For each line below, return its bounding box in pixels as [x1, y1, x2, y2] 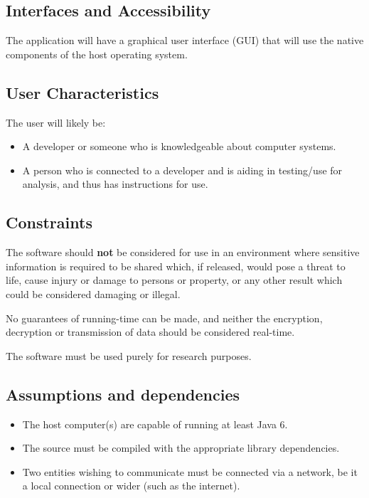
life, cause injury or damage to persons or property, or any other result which [6, 272, 343, 287]
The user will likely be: [6, 115, 106, 129]
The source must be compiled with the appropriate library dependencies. [22, 440, 340, 455]
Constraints [6, 211, 92, 233]
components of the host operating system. [6, 46, 188, 61]
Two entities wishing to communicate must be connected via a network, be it [22, 464, 358, 479]
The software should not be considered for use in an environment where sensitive [6, 245, 360, 260]
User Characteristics [6, 81, 159, 103]
